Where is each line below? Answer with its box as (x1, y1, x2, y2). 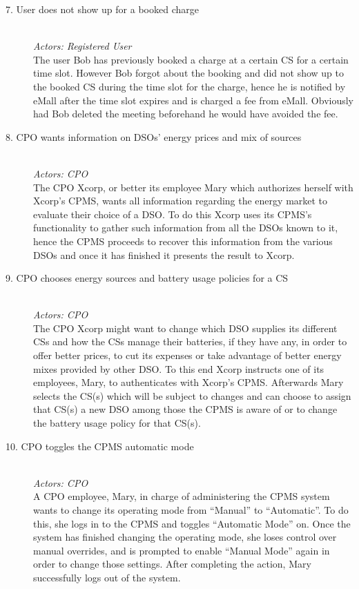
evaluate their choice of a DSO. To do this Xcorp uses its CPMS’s (33, 206, 312, 221)
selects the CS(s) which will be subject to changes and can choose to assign (33, 388, 351, 403)
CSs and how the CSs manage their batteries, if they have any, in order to (33, 334, 347, 349)
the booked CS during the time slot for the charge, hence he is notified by (33, 79, 346, 93)
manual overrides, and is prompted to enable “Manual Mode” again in (33, 543, 330, 557)
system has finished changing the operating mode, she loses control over (33, 530, 337, 544)
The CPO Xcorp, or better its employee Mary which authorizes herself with (33, 180, 353, 194)
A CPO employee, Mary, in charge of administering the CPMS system (33, 489, 330, 503)
